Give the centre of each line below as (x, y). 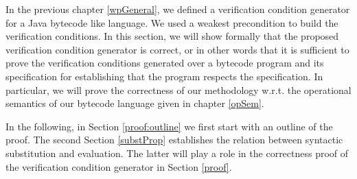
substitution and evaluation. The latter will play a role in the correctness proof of (177, 153)
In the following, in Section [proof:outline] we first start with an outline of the (169, 126)
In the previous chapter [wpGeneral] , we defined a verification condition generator (178, 9)
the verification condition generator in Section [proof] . (119, 166)
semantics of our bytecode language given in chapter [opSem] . (135, 103)
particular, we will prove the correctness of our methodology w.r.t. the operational (178, 89)
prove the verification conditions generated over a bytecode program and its (165, 63)
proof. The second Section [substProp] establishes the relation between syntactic (174, 140)
